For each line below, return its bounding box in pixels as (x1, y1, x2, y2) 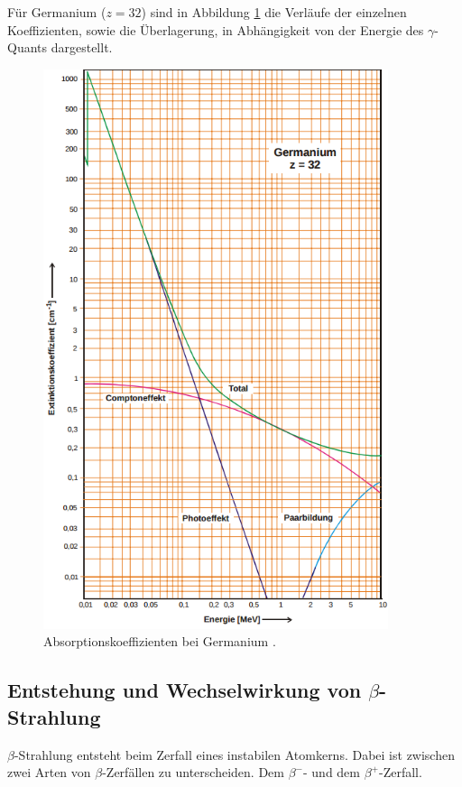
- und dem (302, 763, 360, 782)
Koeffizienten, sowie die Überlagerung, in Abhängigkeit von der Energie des (7, 20, 424, 39)
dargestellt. (51, 38, 113, 57)
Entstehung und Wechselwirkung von (7, 676, 362, 704)
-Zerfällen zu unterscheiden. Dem (102, 763, 284, 782)
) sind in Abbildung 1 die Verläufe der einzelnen (141, 3, 407, 21)
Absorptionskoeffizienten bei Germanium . (43, 632, 276, 651)
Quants (7, 38, 48, 57)
